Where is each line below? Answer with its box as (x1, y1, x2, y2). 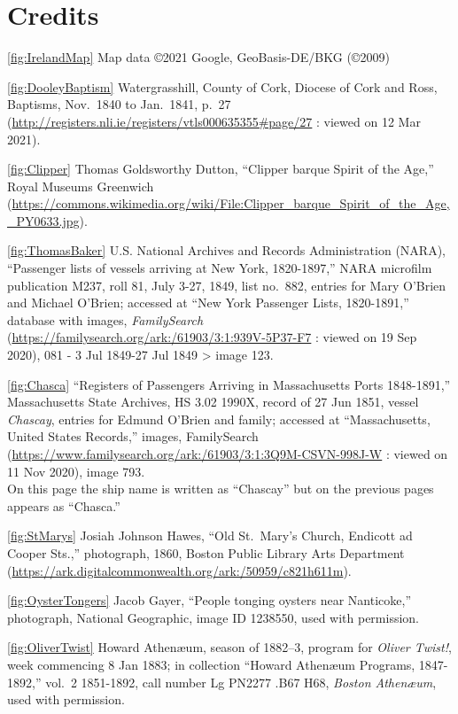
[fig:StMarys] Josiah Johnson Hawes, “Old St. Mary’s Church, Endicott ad (7, 526, 413, 545)
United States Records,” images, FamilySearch (7, 427, 259, 446)
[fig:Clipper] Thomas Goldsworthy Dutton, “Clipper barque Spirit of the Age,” (7, 159, 434, 178)
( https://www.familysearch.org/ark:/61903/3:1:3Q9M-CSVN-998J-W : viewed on (7, 445, 448, 462)
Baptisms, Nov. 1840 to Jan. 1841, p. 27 (7, 95, 231, 113)
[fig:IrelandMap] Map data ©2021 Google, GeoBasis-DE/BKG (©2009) (7, 48, 390, 66)
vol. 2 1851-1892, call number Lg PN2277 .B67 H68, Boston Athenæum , (45, 672, 437, 691)
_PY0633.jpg (7, 211, 80, 229)
